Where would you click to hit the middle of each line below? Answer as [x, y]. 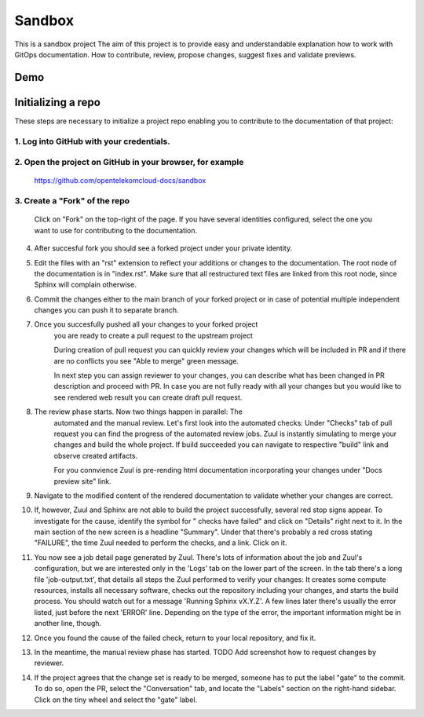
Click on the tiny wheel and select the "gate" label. [116, 700]
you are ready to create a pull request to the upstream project [153, 335]
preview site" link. [82, 481]
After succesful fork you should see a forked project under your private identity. [163, 248]
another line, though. [68, 624]
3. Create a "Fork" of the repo [72, 201]
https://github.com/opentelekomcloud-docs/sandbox [120, 181]
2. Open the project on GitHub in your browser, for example [129, 163]
